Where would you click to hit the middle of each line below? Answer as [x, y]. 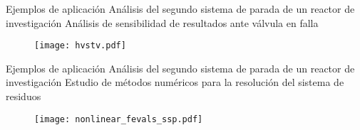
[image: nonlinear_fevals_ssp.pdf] [119, 119]
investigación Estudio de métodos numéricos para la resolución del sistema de [175, 82]
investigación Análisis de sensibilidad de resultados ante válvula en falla [162, 22]
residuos [24, 96]
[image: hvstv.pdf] [80, 46]
